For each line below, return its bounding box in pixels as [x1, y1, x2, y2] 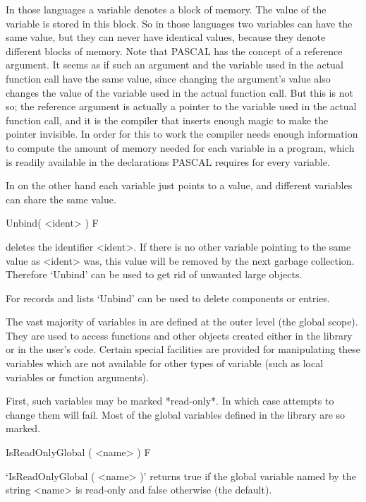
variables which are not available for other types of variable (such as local [6, 356, 324, 371]
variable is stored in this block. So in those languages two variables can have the [6, 16, 353, 30]
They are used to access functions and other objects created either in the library [6, 328, 353, 342]
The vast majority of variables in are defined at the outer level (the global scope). [6, 314, 358, 329]
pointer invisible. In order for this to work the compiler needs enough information [6, 126, 358, 141]
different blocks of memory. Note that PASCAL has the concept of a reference [6, 43, 343, 58]
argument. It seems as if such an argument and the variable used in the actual [6, 57, 343, 72]
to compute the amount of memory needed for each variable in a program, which [6, 140, 355, 155]
